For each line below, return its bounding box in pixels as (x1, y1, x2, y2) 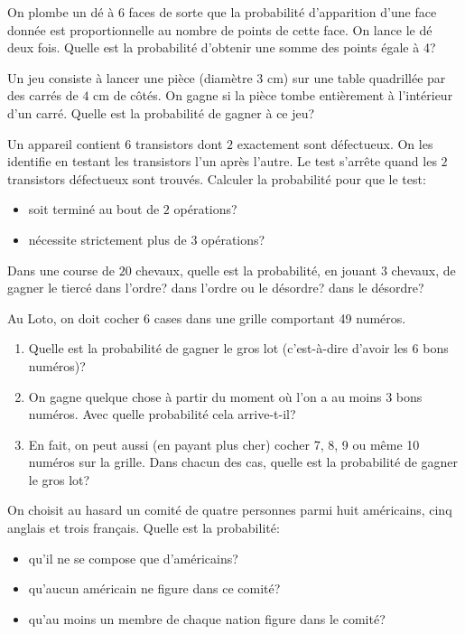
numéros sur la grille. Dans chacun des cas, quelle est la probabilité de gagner (28, 452, 459, 471)
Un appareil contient (7, 134, 121, 153)
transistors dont (135, 134, 223, 153)
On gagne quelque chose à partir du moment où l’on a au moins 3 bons (28, 387, 423, 406)
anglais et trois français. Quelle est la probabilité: (7, 518, 280, 537)
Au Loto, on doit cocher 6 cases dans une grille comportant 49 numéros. (7, 308, 406, 327)
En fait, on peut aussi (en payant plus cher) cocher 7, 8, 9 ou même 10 (28, 434, 420, 453)
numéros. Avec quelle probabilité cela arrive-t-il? (28, 405, 296, 424)
